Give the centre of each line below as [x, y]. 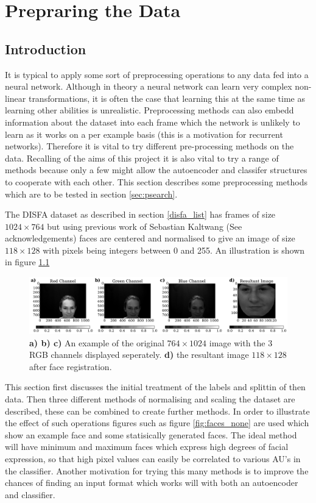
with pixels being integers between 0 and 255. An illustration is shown [174, 250]
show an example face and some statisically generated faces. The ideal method [151, 434]
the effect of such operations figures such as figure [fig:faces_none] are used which [157, 423]
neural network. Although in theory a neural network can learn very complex [149, 86]
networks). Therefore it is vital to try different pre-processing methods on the [149, 146]
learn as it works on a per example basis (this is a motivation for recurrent [144, 134]
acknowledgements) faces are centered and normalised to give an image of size [150, 238]
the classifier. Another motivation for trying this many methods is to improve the [157, 470]
